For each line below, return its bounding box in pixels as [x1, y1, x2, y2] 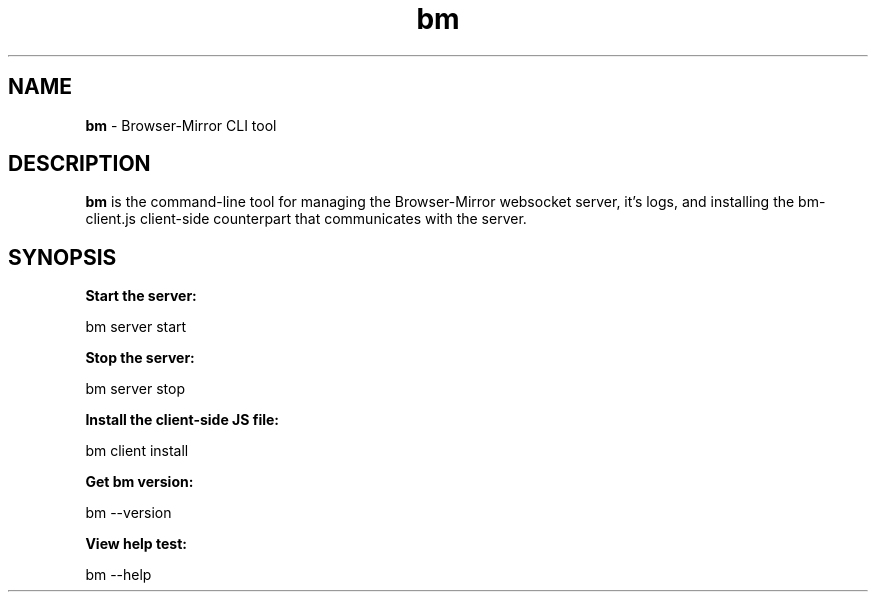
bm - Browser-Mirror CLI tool [85, 116, 277, 134]
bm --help [85, 566, 152, 584]
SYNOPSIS [8, 244, 117, 270]
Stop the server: [85, 349, 195, 367]
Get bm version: [85, 473, 194, 491]
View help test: [85, 535, 187, 553]
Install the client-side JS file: [85, 411, 280, 429]
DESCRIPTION [8, 151, 151, 177]
